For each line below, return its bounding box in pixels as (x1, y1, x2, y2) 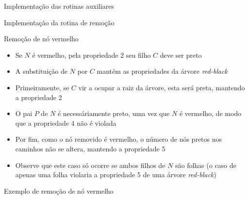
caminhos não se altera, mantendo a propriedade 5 (15, 143, 166, 153)
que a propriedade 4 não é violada (15, 117, 116, 128)
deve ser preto (160, 50, 202, 60)
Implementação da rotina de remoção (4, 17, 115, 27)
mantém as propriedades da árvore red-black (97, 66, 228, 76)
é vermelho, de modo (179, 108, 242, 118)
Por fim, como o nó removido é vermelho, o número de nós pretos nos (15, 134, 222, 144)
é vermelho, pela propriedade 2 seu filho (32, 50, 151, 60)
